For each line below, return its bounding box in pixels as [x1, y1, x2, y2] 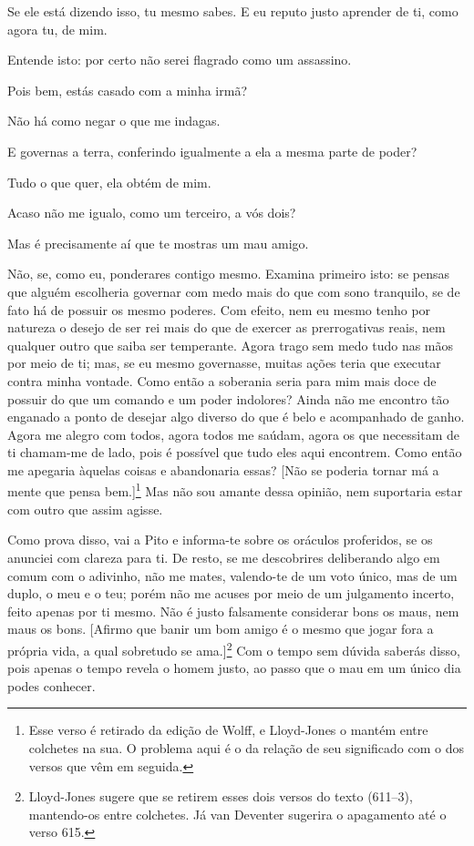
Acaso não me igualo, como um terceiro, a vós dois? [7, 203, 296, 222]
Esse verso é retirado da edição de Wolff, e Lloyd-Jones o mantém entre [28, 720, 428, 739]
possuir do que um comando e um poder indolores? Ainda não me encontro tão [7, 389, 449, 408]
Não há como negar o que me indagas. [7, 111, 221, 130]
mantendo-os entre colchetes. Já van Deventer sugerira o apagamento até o [28, 804, 447, 823]
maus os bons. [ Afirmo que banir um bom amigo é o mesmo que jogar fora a [7, 619, 434, 638]
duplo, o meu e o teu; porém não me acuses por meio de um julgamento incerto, [7, 584, 455, 603]
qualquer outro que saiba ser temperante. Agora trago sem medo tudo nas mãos [7, 335, 454, 354]
